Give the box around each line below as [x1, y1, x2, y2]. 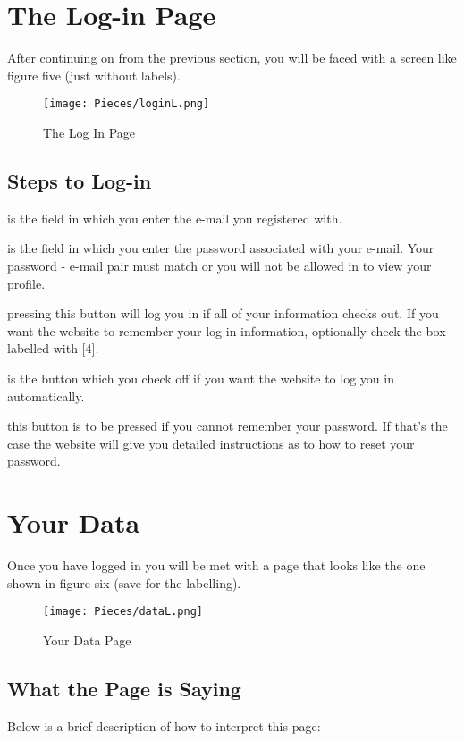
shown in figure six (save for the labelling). [7, 573, 241, 592]
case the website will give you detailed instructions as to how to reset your [7, 434, 415, 452]
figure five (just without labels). [7, 65, 181, 84]
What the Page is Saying [7, 674, 241, 702]
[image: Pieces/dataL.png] [43, 605, 203, 619]
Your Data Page [43, 630, 131, 649]
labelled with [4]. [7, 339, 99, 358]
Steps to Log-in [7, 166, 152, 194]
